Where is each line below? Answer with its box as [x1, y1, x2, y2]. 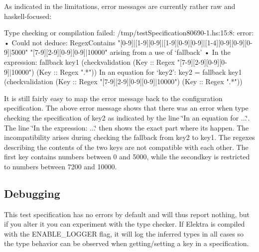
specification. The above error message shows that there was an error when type [4, 103, 249, 113]
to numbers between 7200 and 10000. [4, 161, 117, 171]
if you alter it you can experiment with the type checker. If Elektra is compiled [4, 219, 245, 229]
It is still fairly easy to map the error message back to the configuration [4, 93, 223, 103]
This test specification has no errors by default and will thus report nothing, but [4, 209, 250, 219]
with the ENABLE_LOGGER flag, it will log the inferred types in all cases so [4, 228, 244, 239]
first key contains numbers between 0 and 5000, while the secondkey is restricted [4, 151, 250, 162]
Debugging [4, 185, 60, 201]
